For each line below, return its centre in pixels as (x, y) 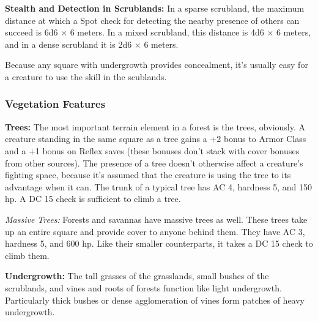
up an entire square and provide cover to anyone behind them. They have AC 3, (155, 231)
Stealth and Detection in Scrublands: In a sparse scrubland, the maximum (155, 8)
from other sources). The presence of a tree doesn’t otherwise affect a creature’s (154, 163)
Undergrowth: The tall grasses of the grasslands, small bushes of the (137, 276)
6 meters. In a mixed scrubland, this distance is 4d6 (167, 32)
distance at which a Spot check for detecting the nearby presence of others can (152, 20)
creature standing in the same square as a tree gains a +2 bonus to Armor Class (156, 139)
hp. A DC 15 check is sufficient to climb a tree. (93, 199)
